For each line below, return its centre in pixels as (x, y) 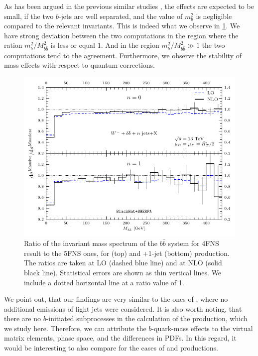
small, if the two (29, 16)
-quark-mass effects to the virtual (202, 328)
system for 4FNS (193, 243)
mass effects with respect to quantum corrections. (80, 65)
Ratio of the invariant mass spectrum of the (91, 243)
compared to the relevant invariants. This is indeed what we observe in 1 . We (122, 26)
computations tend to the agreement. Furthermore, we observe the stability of (123, 55)
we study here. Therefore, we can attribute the (75, 328)
